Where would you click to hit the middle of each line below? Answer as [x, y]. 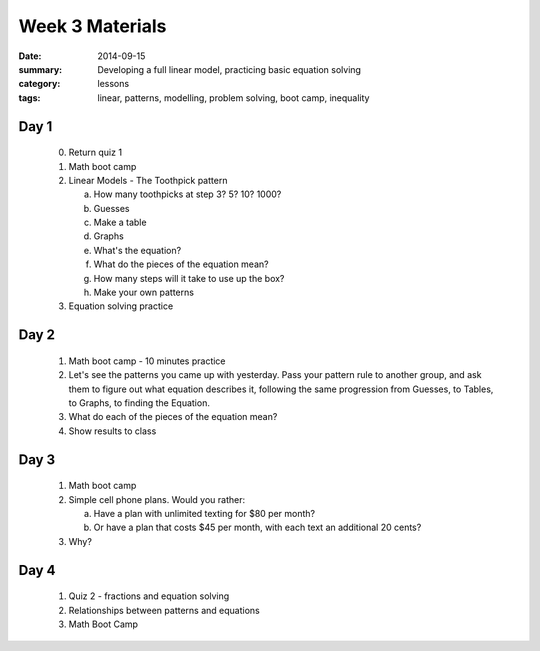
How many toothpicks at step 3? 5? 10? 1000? [187, 194]
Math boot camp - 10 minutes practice [147, 361]
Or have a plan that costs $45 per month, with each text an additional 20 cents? [257, 527]
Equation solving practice [121, 306]
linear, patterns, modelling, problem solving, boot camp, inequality [233, 97]
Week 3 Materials [92, 26]
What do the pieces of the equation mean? [181, 264]
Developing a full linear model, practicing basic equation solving [229, 69]
